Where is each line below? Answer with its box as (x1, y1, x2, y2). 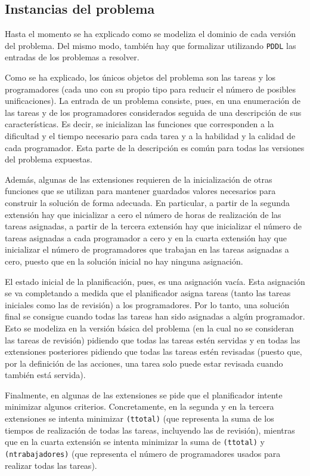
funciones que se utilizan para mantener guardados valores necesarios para (5, 185, 276, 197)
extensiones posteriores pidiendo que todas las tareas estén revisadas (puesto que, (5, 345, 302, 358)
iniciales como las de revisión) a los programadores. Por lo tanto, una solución (5, 298, 290, 311)
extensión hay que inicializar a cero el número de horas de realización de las (5, 208, 281, 220)
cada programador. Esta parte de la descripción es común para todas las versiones (5, 141, 305, 153)
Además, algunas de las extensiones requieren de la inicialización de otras (5, 173, 272, 185)
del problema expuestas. (5, 153, 92, 165)
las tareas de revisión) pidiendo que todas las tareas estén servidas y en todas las (5, 333, 300, 346)
